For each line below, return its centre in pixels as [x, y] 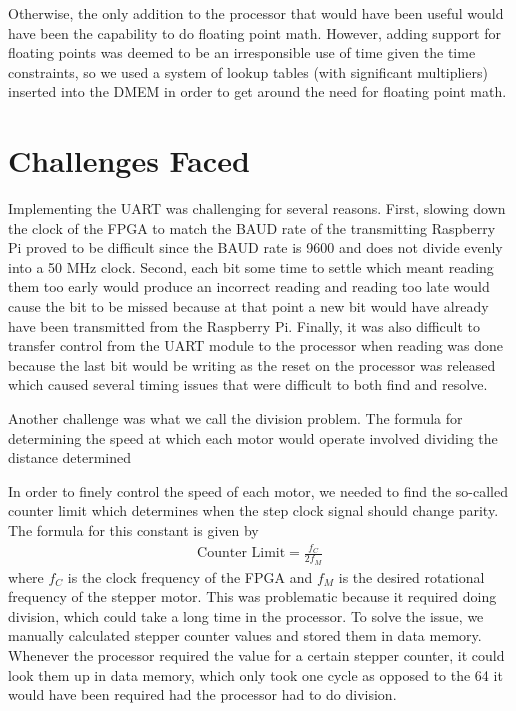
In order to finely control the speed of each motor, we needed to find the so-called [258, 490]
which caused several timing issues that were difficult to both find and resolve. [248, 384]
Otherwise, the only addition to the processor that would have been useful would [256, 13]
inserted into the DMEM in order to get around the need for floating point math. [257, 91]
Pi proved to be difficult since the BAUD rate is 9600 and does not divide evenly [255, 247]
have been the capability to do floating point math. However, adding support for [254, 32]
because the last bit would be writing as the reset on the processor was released [252, 364]
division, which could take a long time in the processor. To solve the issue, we [246, 615]
